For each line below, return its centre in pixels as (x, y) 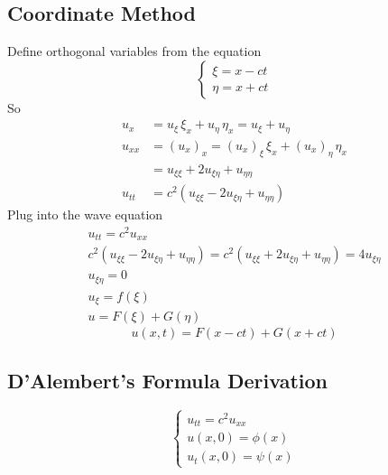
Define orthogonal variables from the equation (134, 51)
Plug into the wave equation (85, 214)
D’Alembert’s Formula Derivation (167, 380)
